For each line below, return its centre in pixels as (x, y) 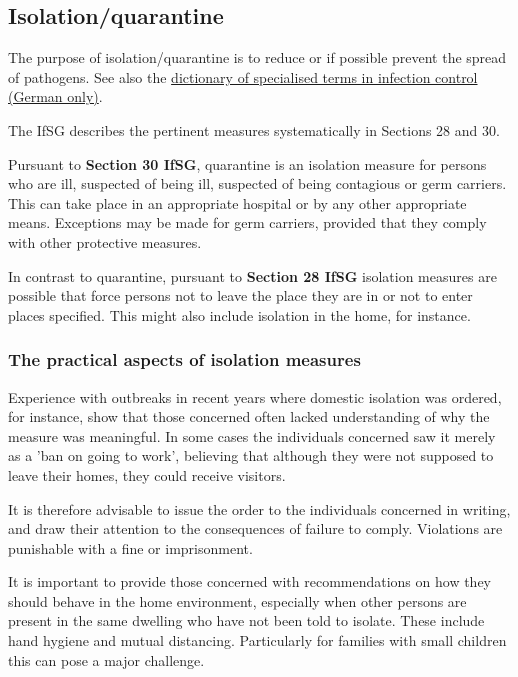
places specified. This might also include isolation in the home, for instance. (239, 314)
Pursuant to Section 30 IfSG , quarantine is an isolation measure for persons (247, 163)
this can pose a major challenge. (106, 659)
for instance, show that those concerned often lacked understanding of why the (249, 416)
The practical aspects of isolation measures (184, 359)
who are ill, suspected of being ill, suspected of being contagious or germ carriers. (257, 183)
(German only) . (55, 96)
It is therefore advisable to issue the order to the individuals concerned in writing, (259, 508)
